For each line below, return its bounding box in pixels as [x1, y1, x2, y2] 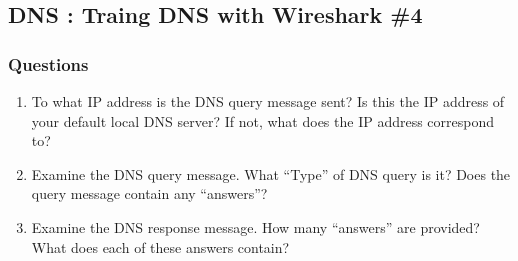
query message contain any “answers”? [31, 183, 268, 204]
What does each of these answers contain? [31, 236, 290, 257]
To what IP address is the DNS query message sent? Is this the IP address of [31, 91, 505, 111]
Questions [8, 51, 89, 76]
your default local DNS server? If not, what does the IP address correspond [31, 110, 495, 131]
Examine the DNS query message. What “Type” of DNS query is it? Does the [31, 163, 511, 184]
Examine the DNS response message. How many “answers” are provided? [31, 216, 480, 237]
